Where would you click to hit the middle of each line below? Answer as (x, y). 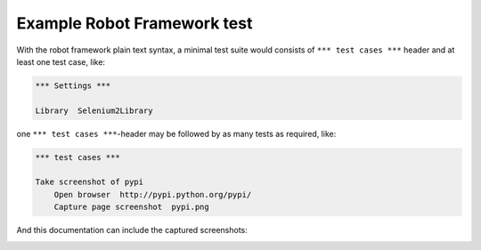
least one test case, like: (61, 61)
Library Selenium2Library (94, 110)
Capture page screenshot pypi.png (131, 207)
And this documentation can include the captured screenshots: (132, 230)
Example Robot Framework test (135, 23)
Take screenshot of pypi (90, 182)
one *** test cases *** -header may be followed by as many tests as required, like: (176, 133)
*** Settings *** (73, 85)
